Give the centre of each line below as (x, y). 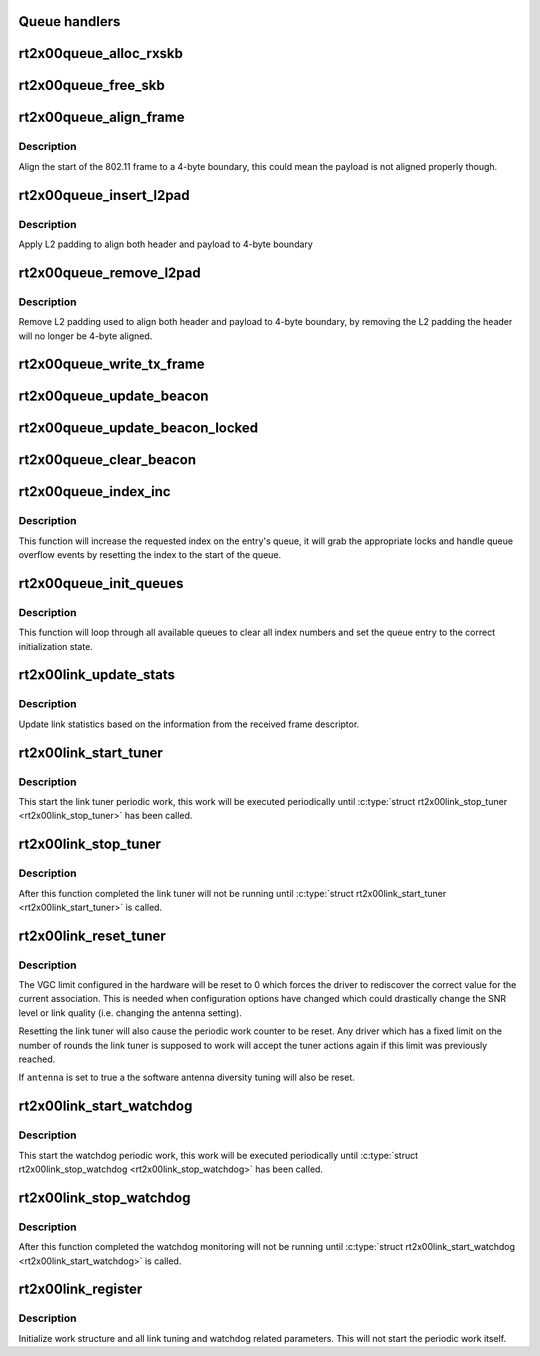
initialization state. (56, 646)
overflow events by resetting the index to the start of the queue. (150, 555)
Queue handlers (69, 21)
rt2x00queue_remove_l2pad (109, 272)
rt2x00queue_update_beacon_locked (138, 428)
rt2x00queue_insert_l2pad (104, 195)
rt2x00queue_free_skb (91, 85)
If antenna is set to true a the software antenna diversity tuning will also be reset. (186, 1077)
